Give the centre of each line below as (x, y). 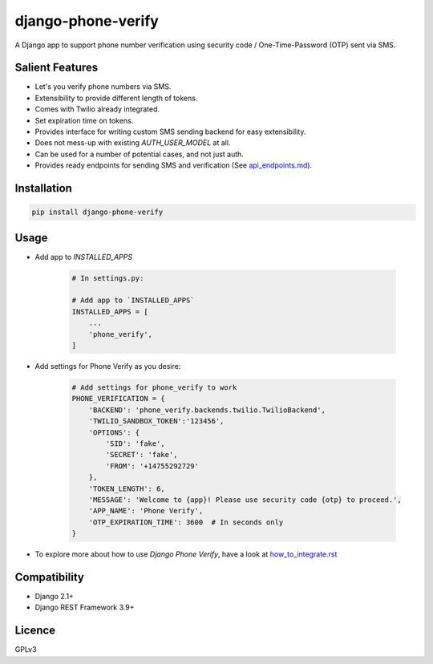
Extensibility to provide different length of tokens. (116, 98)
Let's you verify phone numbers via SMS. (103, 87)
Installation (43, 188)
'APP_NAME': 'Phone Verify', (146, 511)
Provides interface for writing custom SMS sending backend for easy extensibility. (170, 132)
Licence (35, 631)
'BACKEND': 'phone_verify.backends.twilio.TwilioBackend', (207, 410)
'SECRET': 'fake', (142, 455)
